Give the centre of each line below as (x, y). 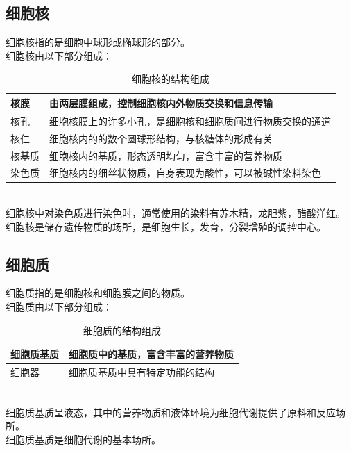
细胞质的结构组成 (122, 330)
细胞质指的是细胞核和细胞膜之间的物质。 (98, 293)
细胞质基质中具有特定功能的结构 (142, 372)
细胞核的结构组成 (171, 79)
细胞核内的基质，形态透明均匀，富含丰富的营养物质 (166, 155)
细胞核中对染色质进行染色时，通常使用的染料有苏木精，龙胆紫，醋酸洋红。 (175, 213)
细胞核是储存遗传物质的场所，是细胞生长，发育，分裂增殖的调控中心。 (166, 226)
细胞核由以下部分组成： (59, 55)
